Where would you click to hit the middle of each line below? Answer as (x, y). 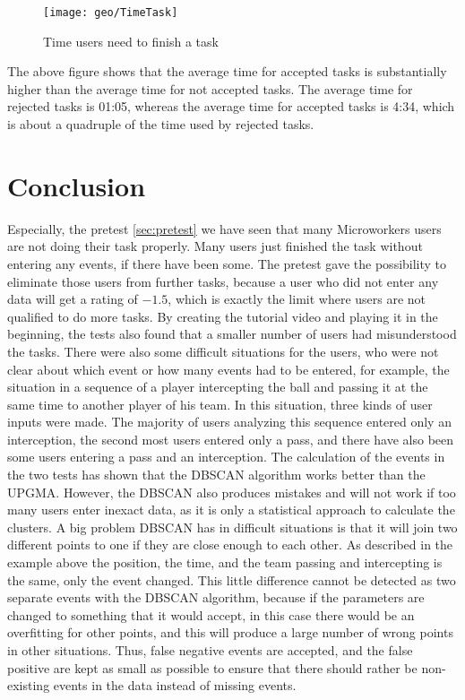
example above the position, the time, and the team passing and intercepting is (225, 562)
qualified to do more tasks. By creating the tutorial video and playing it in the (223, 316)
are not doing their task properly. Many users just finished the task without (215, 246)
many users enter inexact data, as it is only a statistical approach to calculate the (231, 510)
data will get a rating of (73, 299)
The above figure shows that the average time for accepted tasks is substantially (227, 71)
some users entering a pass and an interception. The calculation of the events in (226, 457)
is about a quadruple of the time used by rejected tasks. (161, 124)
